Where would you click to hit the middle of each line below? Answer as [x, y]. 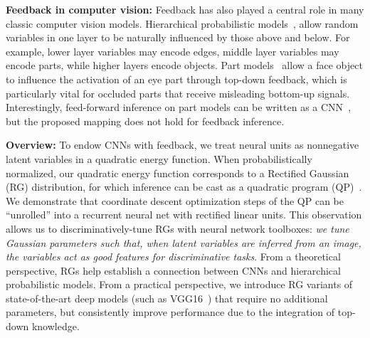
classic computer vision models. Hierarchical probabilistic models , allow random [182, 23]
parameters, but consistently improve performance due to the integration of [170, 312]
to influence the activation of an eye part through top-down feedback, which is [176, 79]
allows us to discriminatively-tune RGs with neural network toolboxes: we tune [178, 228]
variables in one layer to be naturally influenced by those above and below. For [178, 37]
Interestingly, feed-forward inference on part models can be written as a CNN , [179, 107]
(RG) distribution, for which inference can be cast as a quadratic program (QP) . [184, 187]
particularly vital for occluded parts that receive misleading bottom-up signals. [178, 93]
